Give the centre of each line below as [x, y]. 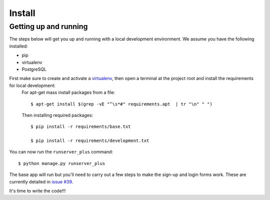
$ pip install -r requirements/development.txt [90, 141]
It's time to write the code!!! [37, 191]
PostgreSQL [34, 69]
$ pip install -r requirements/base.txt [81, 127]
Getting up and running [48, 26]
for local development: [32, 85]
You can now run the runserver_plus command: [61, 152]
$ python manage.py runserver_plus [62, 163]
